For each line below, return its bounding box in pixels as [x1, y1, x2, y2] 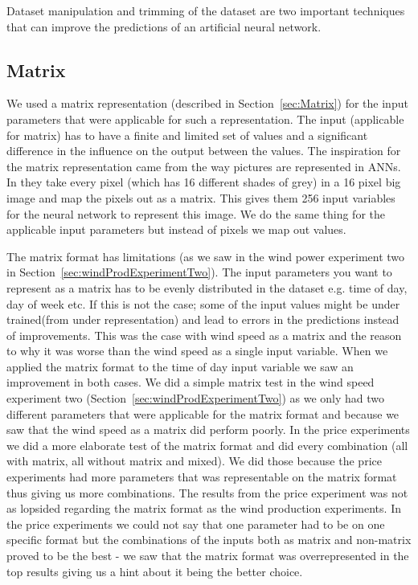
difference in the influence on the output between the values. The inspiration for [6, 142, 401, 159]
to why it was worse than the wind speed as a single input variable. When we [6, 342, 388, 359]
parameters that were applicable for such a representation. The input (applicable [6, 110, 404, 127]
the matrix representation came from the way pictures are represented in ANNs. [6, 157, 401, 174]
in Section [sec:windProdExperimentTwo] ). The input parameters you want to [6, 264, 392, 280]
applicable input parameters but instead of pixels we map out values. [6, 221, 346, 238]
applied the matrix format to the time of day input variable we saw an [6, 358, 354, 374]
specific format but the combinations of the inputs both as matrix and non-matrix [6, 531, 412, 548]
